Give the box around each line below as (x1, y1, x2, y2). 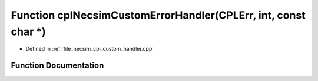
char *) (11, 25, 47, 38)
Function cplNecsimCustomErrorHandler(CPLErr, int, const (11, 9, 306, 22)
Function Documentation (11, 61, 104, 71)
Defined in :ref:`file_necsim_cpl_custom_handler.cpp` (25, 45, 154, 52)
